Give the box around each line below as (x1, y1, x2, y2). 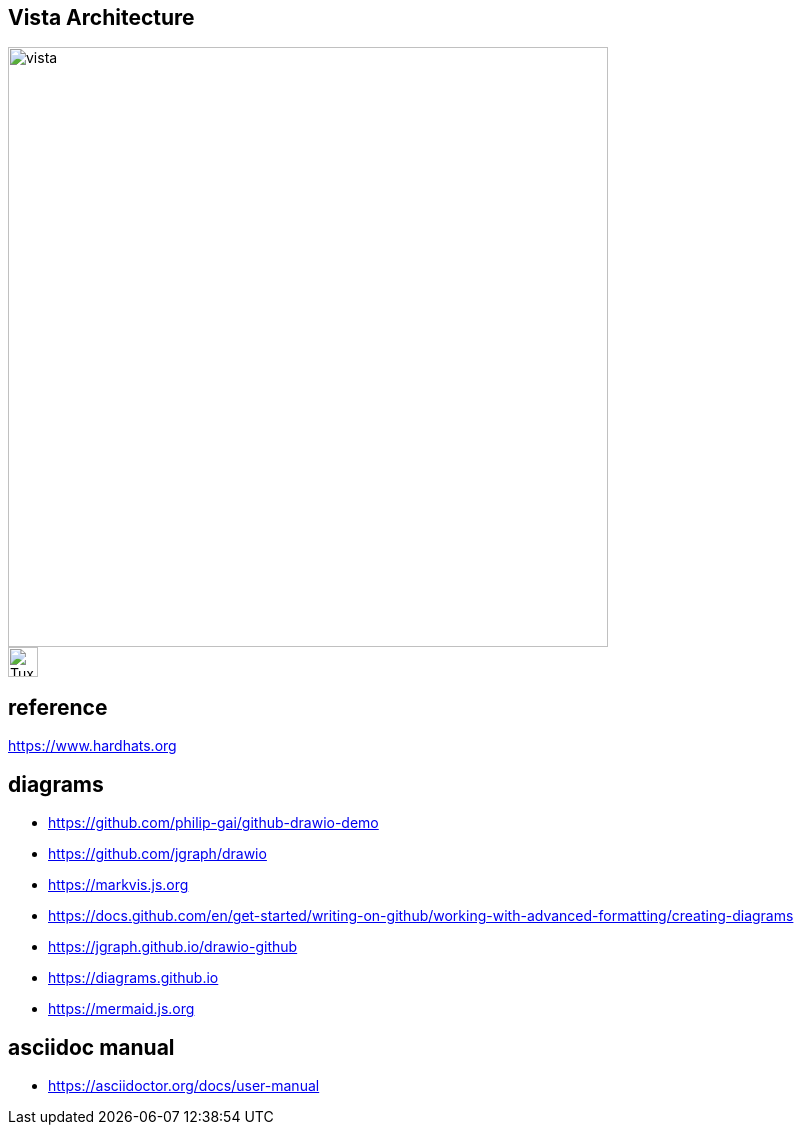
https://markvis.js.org (48, 876, 189, 894)
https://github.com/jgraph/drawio (48, 845, 267, 863)
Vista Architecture (8, 5, 195, 30)
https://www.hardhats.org (8, 737, 177, 755)
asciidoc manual (8, 1034, 175, 1060)
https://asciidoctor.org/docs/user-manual (48, 1076, 320, 1094)
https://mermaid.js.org (48, 1000, 195, 1018)
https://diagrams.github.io (48, 969, 219, 987)
